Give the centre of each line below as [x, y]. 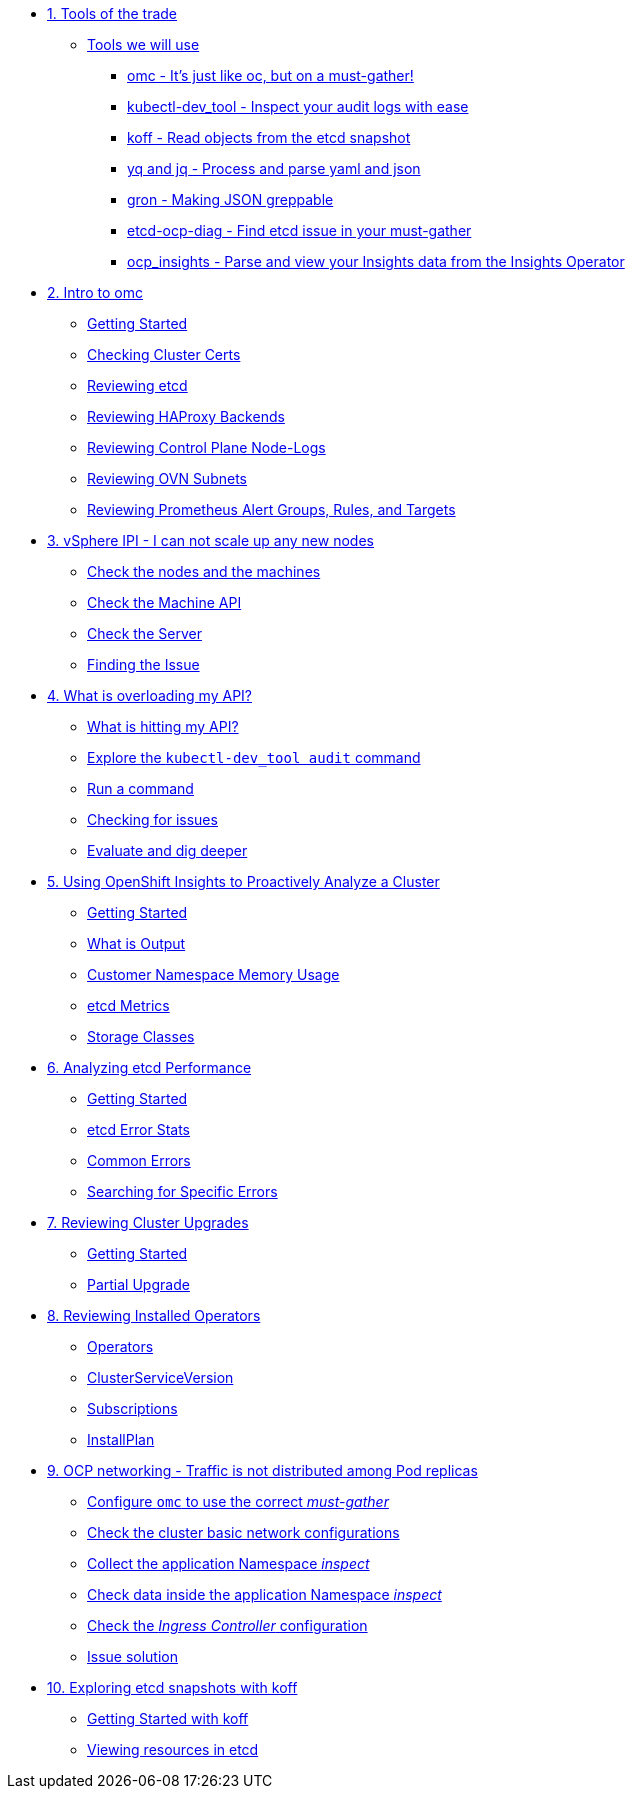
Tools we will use [143, 44]
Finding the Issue [143, 664]
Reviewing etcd [137, 385]
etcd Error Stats [138, 1129]
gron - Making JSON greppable [230, 199]
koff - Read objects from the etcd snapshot [269, 137]
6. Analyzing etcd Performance [149, 1067]
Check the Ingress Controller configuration [227, 1625]
